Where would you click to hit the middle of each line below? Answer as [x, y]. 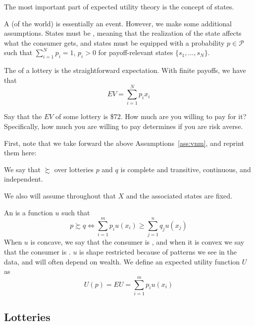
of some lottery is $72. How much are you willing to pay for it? [151, 116]
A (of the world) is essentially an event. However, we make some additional [118, 23]
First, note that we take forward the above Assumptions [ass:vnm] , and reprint [124, 143]
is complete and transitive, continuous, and [186, 169]
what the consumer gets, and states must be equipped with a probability [114, 42]
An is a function [28, 212]
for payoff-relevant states [136, 52]
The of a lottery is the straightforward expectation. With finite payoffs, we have [125, 70]
